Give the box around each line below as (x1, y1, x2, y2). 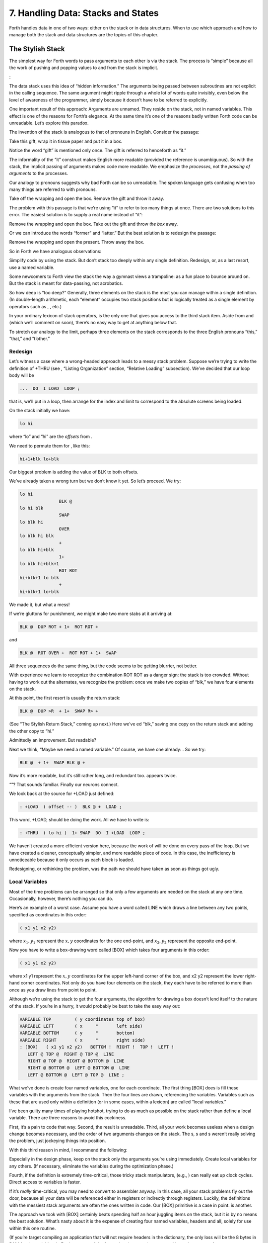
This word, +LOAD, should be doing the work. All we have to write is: (9, 817, 149, 823)
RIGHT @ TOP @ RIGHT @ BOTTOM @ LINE (27, 1058, 125, 1064)
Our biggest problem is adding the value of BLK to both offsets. (9, 469, 138, 475)
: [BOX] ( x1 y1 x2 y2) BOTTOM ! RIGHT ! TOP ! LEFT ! (19, 1044, 174, 1050)
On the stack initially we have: (9, 408, 70, 414)
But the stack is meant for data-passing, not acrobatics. (9, 280, 124, 286)
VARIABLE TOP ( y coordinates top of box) (19, 1016, 146, 1022)
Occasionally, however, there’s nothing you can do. (9, 895, 114, 901)
